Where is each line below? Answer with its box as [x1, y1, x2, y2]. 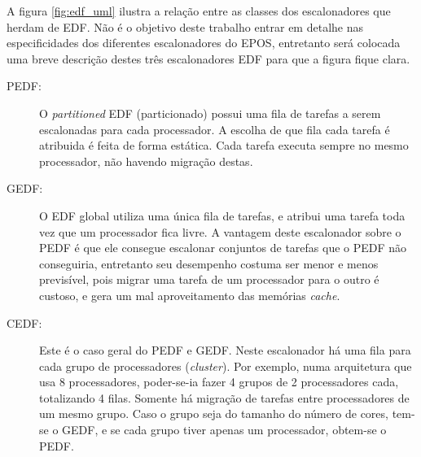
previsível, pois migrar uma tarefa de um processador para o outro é [39, 271, 379, 288]
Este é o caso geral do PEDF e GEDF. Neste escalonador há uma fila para [39, 342, 411, 359]
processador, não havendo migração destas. [39, 152, 253, 169]
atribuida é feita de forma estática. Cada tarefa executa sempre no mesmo [39, 137, 409, 154]
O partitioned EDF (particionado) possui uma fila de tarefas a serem [39, 104, 381, 121]
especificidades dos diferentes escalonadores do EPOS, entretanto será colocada [7, 34, 401, 51]
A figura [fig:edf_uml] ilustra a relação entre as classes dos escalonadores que [7, 2, 391, 19]
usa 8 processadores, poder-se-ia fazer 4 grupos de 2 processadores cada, [39, 373, 399, 390]
